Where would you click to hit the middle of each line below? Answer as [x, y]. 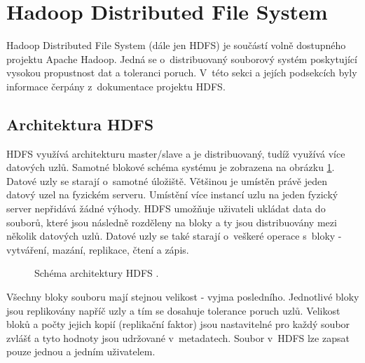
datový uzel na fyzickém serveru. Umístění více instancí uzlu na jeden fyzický [172, 194]
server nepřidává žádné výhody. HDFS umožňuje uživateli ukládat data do [166, 208]
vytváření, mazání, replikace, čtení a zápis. [98, 249]
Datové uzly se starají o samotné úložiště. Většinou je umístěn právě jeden [167, 180]
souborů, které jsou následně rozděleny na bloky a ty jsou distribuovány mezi [172, 222]
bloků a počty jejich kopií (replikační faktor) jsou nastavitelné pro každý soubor [178, 324]
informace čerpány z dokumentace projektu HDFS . [116, 86]
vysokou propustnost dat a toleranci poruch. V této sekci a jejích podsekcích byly [182, 73]
